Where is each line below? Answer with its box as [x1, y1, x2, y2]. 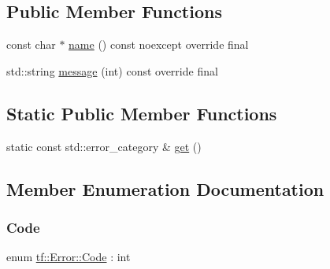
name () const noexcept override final [69, 36, 249, 53]
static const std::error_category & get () [6, 138, 202, 154]
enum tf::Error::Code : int [6, 249, 131, 265]
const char [6, 36, 56, 53]
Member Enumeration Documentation [6, 176, 324, 201]
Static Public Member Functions [6, 101, 277, 125]
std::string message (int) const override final [6, 62, 218, 79]
